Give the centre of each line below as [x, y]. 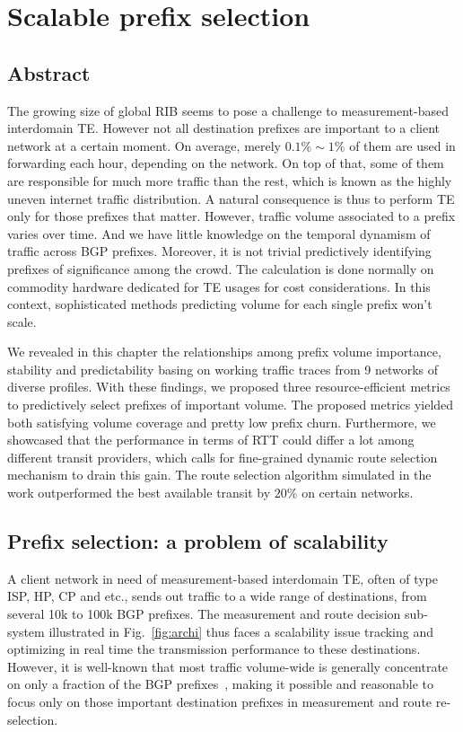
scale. [22, 321]
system [26, 631]
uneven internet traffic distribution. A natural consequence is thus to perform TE [231, 198]
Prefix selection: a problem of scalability [198, 541]
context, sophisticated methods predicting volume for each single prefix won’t [220, 304]
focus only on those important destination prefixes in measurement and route [220, 701]
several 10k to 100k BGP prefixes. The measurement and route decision [204, 614]
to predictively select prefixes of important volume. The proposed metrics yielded [231, 405]
